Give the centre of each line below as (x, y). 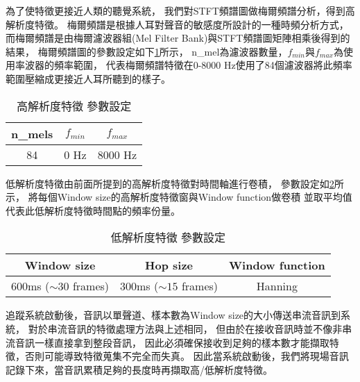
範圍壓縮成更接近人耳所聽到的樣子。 (88, 78)
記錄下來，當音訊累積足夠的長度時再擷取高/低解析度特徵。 (139, 369)
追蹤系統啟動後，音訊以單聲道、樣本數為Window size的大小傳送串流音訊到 (173, 315)
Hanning (277, 286)
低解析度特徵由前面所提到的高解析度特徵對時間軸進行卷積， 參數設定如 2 (170, 183)
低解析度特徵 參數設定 (168, 238)
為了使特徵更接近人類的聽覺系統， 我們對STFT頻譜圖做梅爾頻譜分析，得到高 (180, 10)
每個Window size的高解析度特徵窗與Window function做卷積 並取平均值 (195, 197)
